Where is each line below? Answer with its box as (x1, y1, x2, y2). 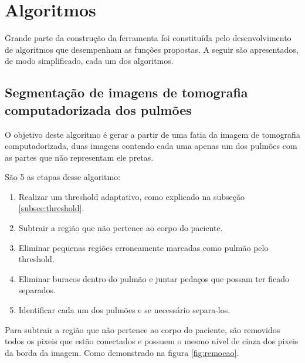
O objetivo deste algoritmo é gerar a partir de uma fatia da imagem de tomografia (5, 128, 300, 140)
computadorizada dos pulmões (5, 100, 192, 118)
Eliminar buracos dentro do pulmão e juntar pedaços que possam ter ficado (18, 272, 289, 284)
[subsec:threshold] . (18, 202, 84, 214)
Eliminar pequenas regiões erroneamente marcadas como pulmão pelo (18, 241, 269, 253)
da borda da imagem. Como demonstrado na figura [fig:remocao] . (5, 346, 239, 358)
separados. (18, 284, 56, 296)
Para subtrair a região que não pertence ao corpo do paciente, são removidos (5, 323, 280, 335)
